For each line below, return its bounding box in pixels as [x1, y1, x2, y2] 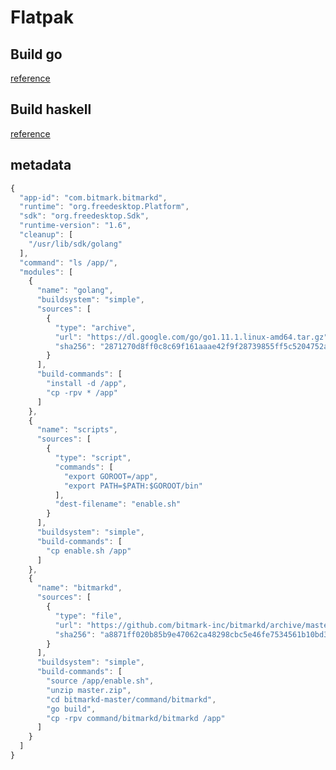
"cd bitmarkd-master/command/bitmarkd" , [46, 694, 217, 705]
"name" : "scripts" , [36, 425, 118, 435]
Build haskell [10, 101, 92, 118]
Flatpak [10, 6, 74, 29]
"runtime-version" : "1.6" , [19, 221, 132, 231]
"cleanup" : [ [19, 230, 74, 240]
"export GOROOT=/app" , [63, 471, 159, 481]
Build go [10, 46, 63, 63]
